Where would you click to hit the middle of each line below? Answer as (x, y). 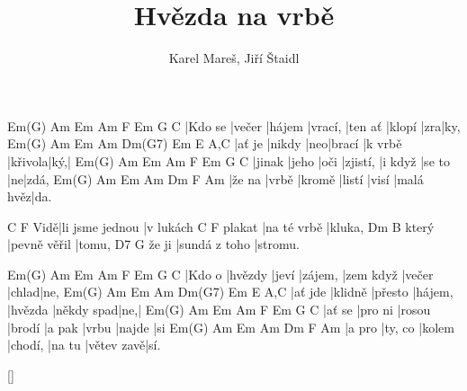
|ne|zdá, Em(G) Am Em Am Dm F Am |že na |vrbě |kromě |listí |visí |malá (216, 178)
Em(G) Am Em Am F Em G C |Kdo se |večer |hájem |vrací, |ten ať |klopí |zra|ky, (234, 125)
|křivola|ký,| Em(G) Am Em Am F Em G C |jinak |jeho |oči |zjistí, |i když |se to (229, 160)
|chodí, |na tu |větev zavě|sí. (84, 345)
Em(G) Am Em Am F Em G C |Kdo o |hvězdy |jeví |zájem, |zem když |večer (220, 274)
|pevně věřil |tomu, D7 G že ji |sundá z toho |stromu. (153, 244)
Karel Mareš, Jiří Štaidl (234, 58)
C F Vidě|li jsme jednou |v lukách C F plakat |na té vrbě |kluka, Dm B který (221, 226)
